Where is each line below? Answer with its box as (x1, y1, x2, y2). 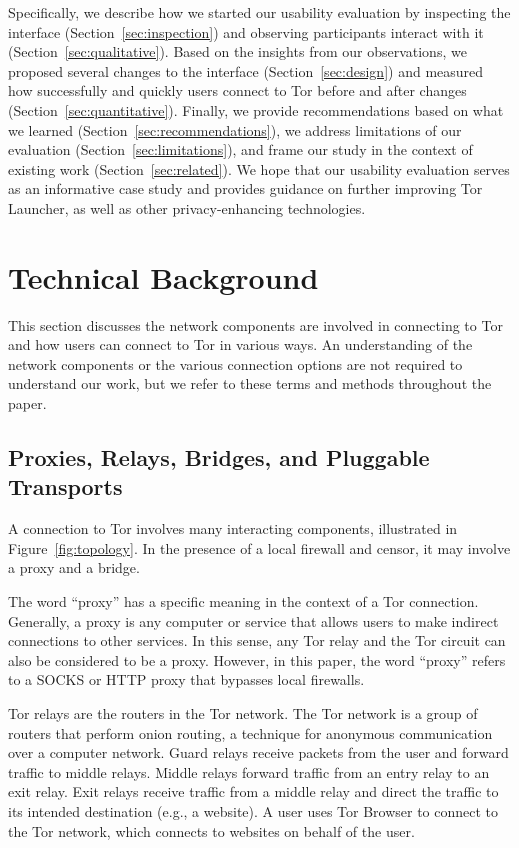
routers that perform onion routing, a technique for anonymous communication (8, 722, 493, 743)
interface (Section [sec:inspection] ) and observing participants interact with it (8, 21, 484, 42)
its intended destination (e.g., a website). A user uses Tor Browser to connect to (8, 800, 499, 821)
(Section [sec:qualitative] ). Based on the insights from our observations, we (8, 41, 467, 62)
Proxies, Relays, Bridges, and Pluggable (8, 442, 430, 473)
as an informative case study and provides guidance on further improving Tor (8, 178, 483, 199)
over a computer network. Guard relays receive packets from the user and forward (8, 742, 509, 763)
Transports (8, 471, 123, 502)
